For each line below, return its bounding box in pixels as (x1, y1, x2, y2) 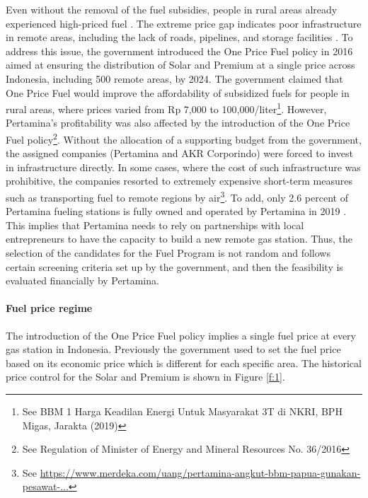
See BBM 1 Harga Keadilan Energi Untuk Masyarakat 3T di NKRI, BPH (22, 404, 343, 419)
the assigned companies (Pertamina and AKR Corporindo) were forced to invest (6, 146, 353, 161)
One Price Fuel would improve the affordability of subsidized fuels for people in (6, 85, 350, 100)
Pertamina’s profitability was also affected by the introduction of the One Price (6, 115, 350, 130)
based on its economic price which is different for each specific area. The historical (6, 355, 362, 370)
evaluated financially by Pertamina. (6, 273, 159, 288)
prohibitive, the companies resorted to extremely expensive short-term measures (6, 173, 352, 188)
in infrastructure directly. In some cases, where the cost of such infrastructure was (6, 159, 361, 174)
